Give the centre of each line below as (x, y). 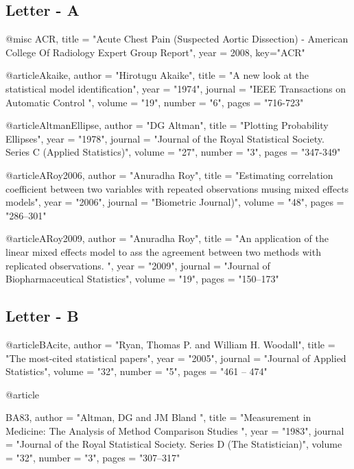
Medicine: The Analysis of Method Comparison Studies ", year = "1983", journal (175, 430)
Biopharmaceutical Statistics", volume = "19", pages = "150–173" (142, 279)
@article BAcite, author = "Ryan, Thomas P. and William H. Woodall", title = (170, 344)
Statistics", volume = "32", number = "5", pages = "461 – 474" (137, 371)
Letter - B (42, 316)
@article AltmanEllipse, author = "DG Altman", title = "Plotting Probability (167, 125)
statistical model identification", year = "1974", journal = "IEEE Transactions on (176, 88)
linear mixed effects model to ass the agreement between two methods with (163, 251)
